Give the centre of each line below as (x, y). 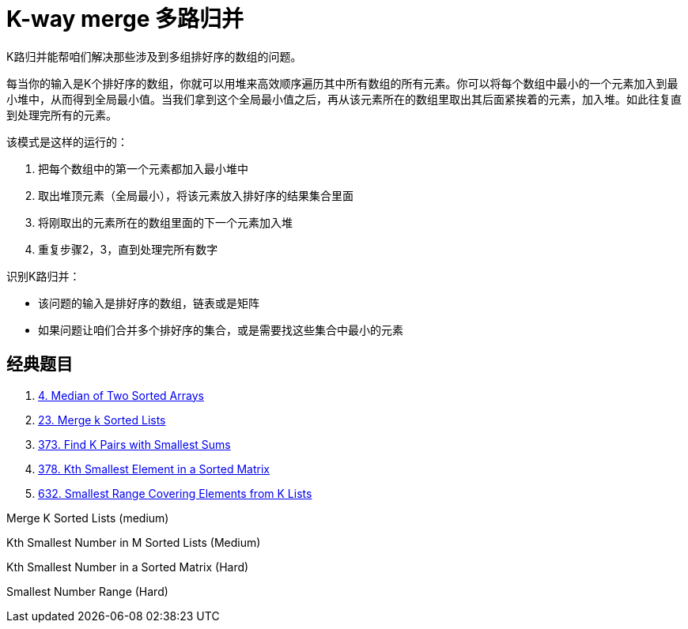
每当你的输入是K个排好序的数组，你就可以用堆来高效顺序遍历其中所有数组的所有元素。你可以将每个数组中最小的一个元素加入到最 (342, 83)
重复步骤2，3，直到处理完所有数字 (128, 249)
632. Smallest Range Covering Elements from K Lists (175, 493)
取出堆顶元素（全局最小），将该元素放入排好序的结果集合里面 (196, 195)
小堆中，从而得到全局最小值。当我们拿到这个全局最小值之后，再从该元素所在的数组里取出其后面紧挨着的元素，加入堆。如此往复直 (344, 99)
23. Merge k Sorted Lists (102, 420)
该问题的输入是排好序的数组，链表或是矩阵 (149, 303)
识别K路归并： (43, 276)
